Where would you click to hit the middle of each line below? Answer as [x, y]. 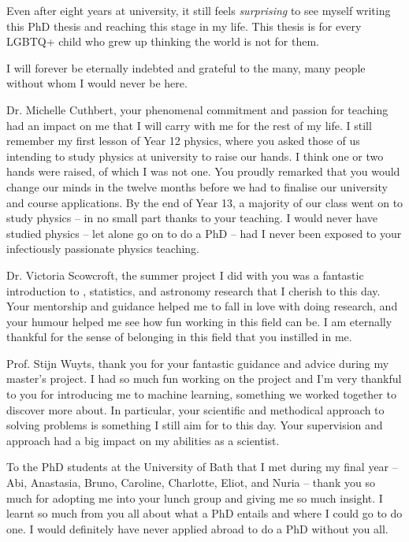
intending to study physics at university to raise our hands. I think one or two [195, 156]
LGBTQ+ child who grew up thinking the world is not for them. [163, 41]
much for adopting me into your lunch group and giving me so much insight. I [195, 497]
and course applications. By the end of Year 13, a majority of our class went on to [205, 202]
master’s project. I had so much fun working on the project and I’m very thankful [204, 379]
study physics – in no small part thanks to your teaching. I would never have [192, 218]
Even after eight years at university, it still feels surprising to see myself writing [199, 10]
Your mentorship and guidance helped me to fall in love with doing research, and [202, 306]
